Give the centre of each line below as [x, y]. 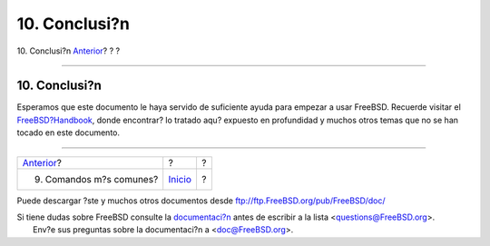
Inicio [180, 179]
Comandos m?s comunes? [102, 179]
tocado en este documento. [69, 133]
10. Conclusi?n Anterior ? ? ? [69, 51]
